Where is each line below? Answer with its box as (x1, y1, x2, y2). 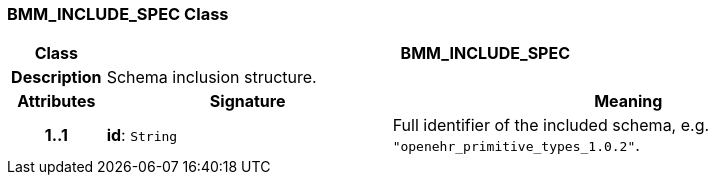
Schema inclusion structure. (106, 67, 317, 88)
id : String (106, 125, 178, 146)
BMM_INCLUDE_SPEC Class (7, 4, 229, 24)
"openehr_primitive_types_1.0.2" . (392, 135, 640, 156)
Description (11, 67, 102, 88)
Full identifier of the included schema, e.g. (392, 115, 710, 136)
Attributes (17, 91, 96, 112)
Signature (209, 91, 286, 112)
